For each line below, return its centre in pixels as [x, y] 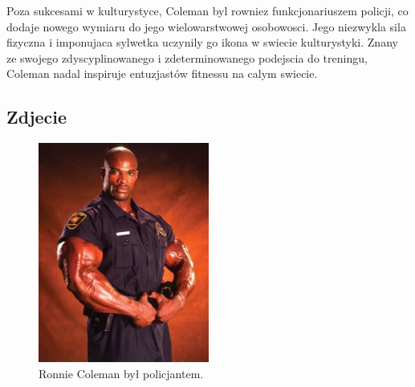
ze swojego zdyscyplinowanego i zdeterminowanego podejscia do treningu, [187, 57]
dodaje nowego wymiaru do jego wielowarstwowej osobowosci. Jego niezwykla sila [206, 26]
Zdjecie [37, 117]
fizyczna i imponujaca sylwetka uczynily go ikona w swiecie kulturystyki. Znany [202, 42]
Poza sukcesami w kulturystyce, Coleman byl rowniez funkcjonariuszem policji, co [207, 10]
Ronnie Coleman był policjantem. [121, 373]
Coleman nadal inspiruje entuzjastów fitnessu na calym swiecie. [162, 73]
